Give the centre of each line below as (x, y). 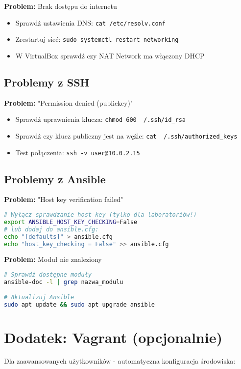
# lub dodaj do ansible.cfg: (51, 229)
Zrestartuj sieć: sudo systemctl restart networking (97, 39)
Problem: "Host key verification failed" (64, 199)
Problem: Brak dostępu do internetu (60, 6)
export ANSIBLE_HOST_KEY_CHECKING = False (71, 222)
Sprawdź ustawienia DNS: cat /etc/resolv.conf (90, 22)
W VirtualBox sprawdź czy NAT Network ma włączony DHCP (110, 55)
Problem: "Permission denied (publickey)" (69, 102)
